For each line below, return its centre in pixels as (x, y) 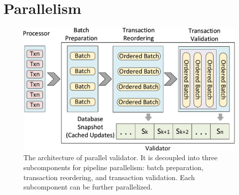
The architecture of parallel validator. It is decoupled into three (120, 157)
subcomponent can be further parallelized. (88, 187)
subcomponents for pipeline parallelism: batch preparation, (114, 167)
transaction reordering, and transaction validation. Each (109, 177)
